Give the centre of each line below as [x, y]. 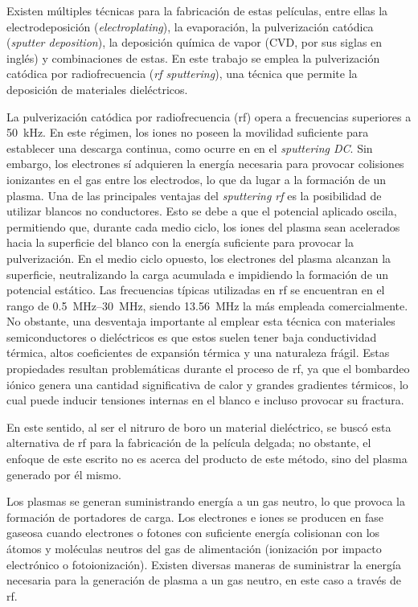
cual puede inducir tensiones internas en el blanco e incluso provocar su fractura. [205, 400]
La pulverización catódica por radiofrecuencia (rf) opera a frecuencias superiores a [209, 116]
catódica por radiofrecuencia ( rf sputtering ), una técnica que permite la [182, 74]
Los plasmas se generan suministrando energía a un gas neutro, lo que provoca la [206, 501]
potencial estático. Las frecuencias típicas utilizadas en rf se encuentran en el [196, 290]
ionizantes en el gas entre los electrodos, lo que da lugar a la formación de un [197, 179]
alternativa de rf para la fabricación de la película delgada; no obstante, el [189, 443]
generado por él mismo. [64, 474]
